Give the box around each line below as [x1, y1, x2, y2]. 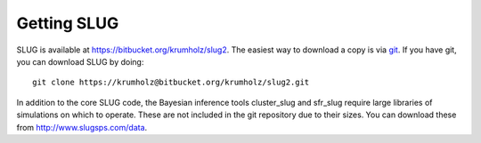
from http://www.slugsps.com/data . [16, 122, 148, 132]
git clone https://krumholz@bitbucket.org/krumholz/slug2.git [32, 77, 310, 88]
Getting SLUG [16, 13, 119, 33]
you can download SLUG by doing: [16, 56, 144, 67]
